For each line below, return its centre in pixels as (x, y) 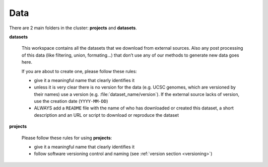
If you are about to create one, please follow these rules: (79, 71)
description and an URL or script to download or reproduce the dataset (106, 115)
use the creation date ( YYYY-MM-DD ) (71, 101)
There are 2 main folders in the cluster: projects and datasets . (73, 28)
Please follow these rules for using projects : (67, 138)
